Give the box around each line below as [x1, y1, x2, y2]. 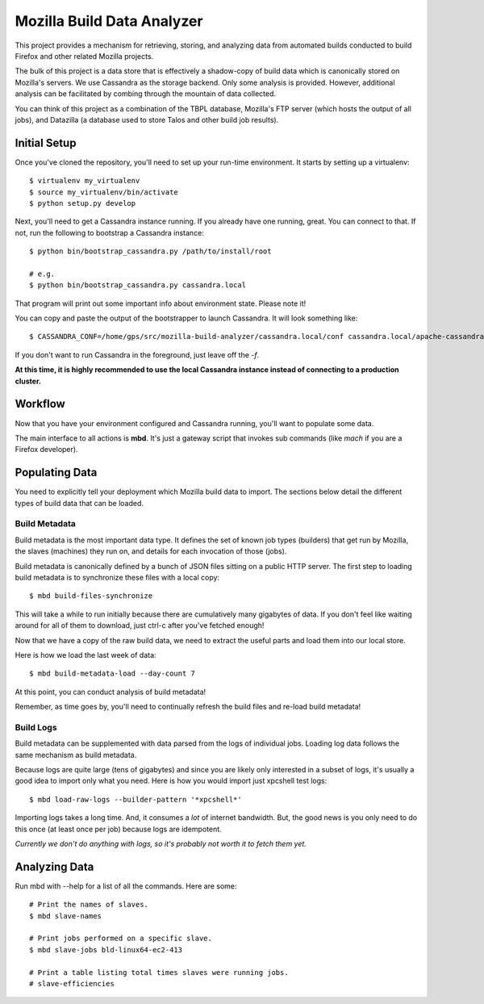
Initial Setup [15, 136, 77, 149]
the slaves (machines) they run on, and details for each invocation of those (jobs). [15, 546, 287, 556]
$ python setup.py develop [29, 199, 136, 207]
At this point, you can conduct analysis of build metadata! [15, 687, 207, 697]
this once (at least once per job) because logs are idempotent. [15, 824, 222, 834]
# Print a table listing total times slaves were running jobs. [29, 968, 290, 977]
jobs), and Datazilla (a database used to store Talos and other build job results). [15, 115, 279, 124]
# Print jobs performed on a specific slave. [29, 934, 213, 943]
